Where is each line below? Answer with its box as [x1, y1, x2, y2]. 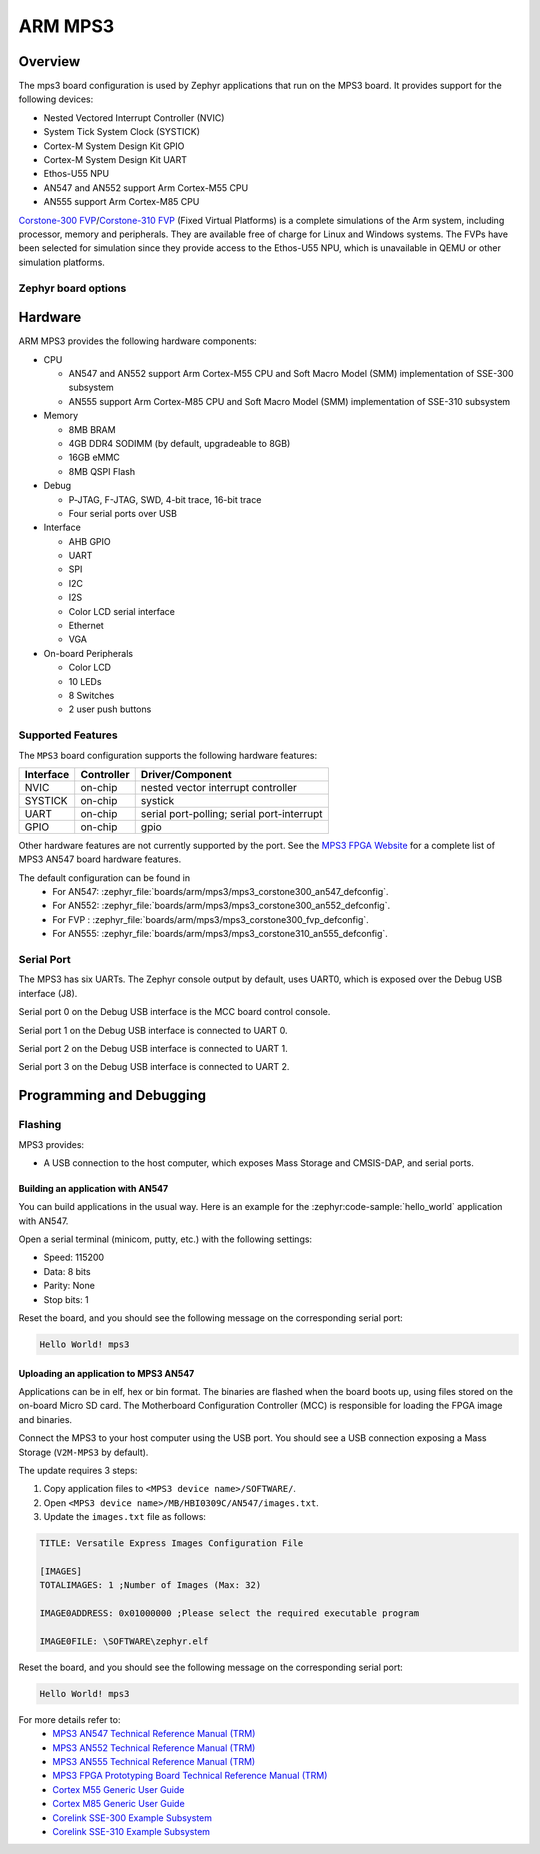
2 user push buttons [68, 703, 152, 715]
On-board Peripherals [43, 647, 134, 659]
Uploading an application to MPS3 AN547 [18, 1367, 195, 1379]
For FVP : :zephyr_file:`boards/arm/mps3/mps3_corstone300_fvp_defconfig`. [52, 913, 369, 925]
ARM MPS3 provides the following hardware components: [18, 335, 257, 347]
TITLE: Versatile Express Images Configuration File [39, 1538, 304, 1549]
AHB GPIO [68, 535, 112, 547]
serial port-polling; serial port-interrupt [140, 806, 324, 820]
